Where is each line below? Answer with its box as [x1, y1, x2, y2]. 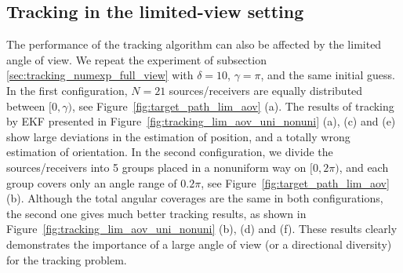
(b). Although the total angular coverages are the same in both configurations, [6, 190, 383, 206]
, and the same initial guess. [260, 67, 395, 83]
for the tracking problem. [6, 251, 127, 268]
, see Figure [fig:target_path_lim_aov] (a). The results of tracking [71, 97, 394, 114]
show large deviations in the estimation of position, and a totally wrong [6, 128, 350, 144]
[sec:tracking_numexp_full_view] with [6, 67, 194, 83]
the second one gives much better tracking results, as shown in [6, 205, 307, 221]
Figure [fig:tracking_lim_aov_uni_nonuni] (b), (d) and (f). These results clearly [6, 220, 398, 237]
